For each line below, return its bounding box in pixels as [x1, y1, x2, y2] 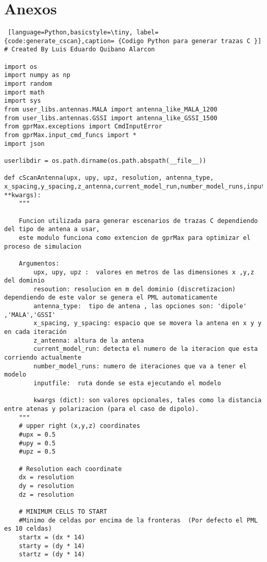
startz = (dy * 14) [18, 551, 85, 558]
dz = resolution [18, 491, 74, 498]
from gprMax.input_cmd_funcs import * [4, 132, 137, 139]
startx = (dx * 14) [18, 533, 85, 541]
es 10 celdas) [4, 525, 52, 533]
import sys [4, 97, 41, 105]
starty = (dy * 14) [18, 542, 85, 550]
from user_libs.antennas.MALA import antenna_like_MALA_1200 [4, 106, 218, 114]
